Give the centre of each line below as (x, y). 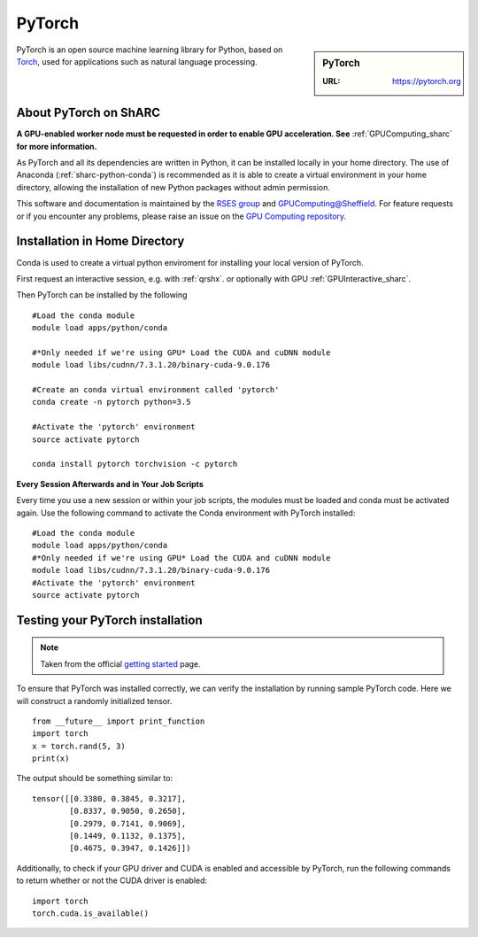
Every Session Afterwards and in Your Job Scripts (110, 484)
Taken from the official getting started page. (120, 663)
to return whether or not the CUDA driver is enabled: (112, 880)
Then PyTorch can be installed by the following (102, 295)
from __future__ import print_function (119, 721)
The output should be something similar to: (94, 778)
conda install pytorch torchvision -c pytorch (135, 464)
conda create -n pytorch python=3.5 (112, 402)
